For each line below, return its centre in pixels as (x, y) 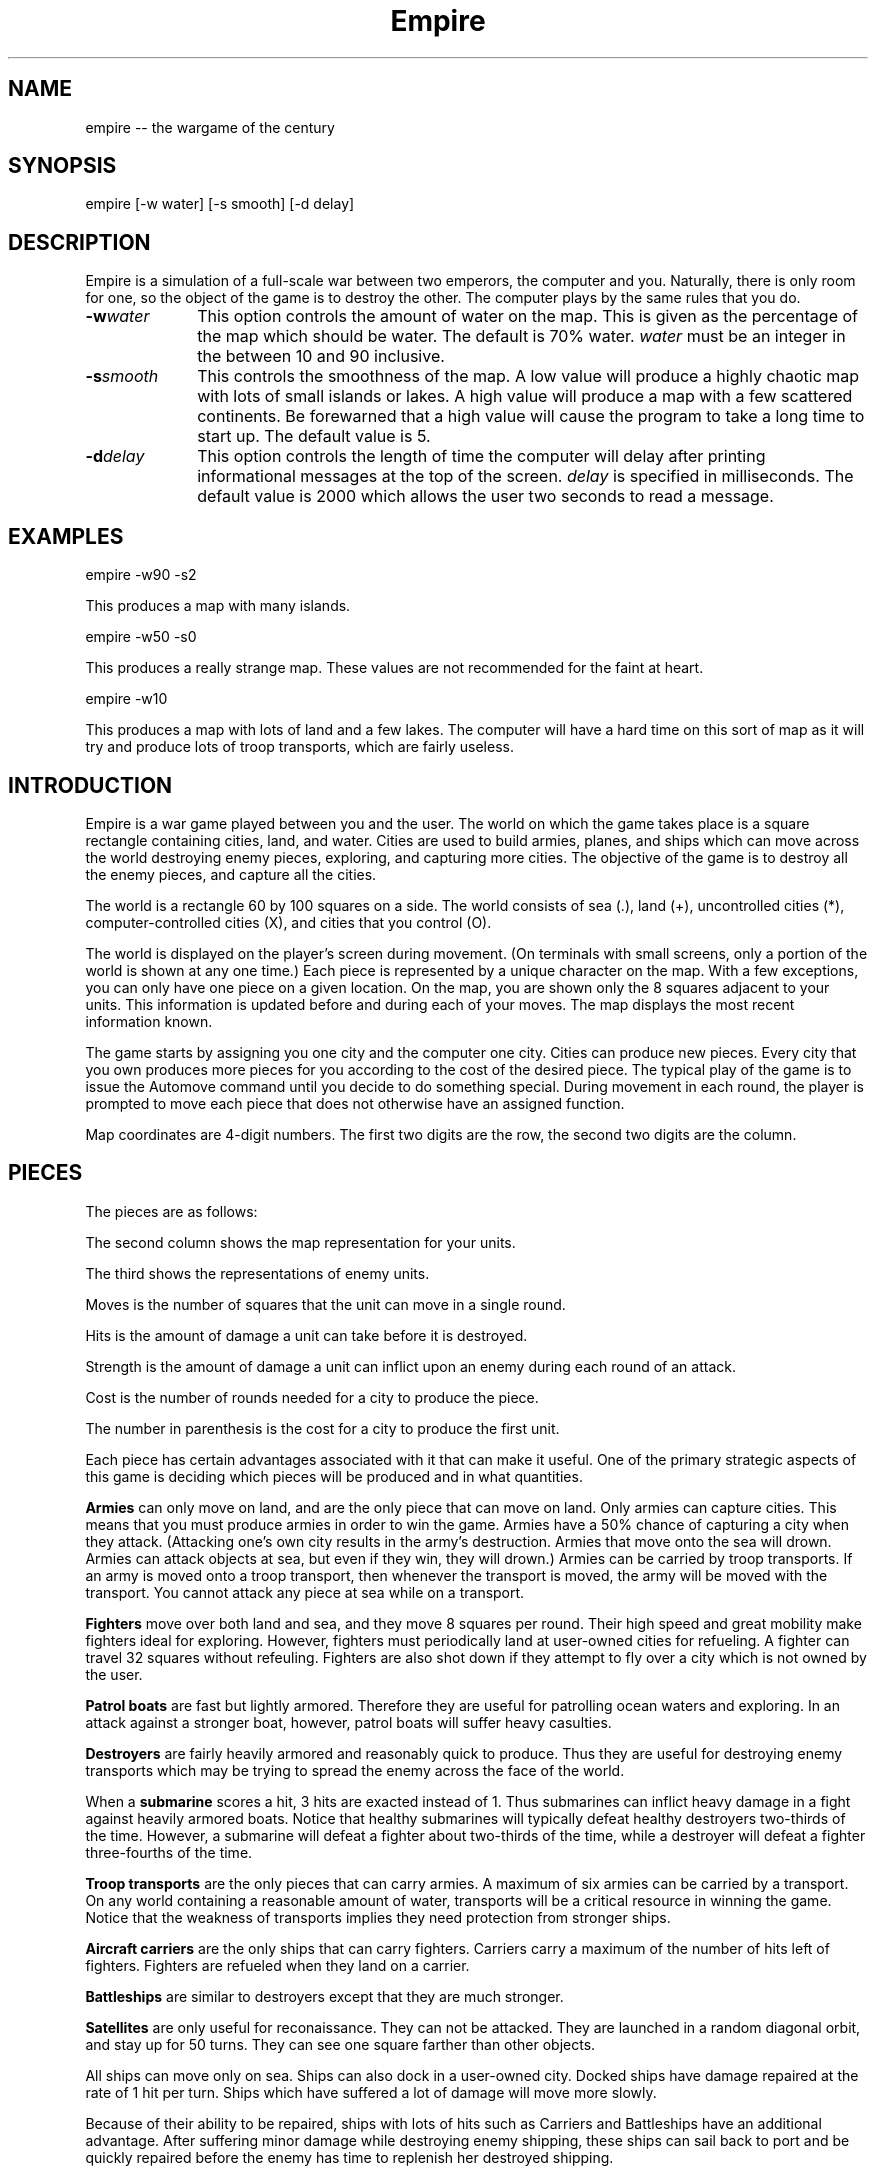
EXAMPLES (66, 536)
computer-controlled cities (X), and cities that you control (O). (288, 922)
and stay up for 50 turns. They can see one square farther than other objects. (340, 2044)
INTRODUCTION (90, 785)
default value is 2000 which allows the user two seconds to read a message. (485, 496)
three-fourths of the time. (169, 1852)
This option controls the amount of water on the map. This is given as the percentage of (527, 316)
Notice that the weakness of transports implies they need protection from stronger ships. (378, 1917)
